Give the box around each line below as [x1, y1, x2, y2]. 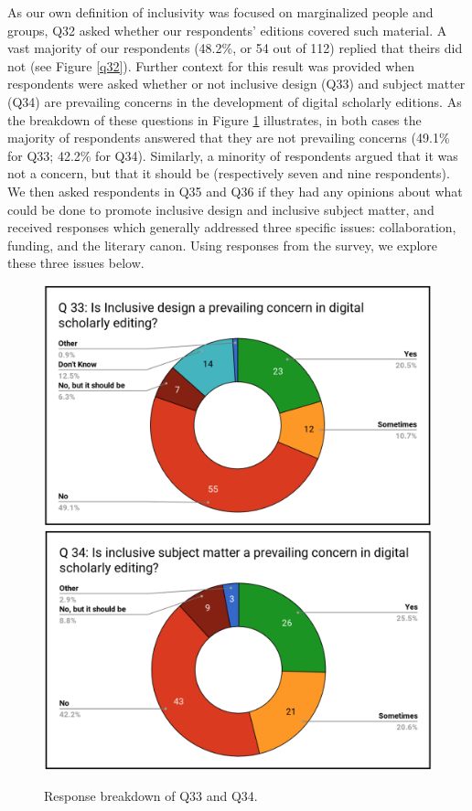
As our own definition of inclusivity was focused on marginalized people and [7, 3, 434, 21]
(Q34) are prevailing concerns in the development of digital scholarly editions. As [7, 91, 462, 111]
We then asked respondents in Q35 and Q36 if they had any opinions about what [7, 181, 463, 200]
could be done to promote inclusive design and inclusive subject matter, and [7, 199, 434, 219]
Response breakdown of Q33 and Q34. [44, 785, 258, 805]
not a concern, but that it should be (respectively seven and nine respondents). [7, 164, 450, 183]
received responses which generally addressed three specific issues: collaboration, [7, 218, 456, 237]
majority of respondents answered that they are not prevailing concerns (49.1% [7, 128, 450, 147]
